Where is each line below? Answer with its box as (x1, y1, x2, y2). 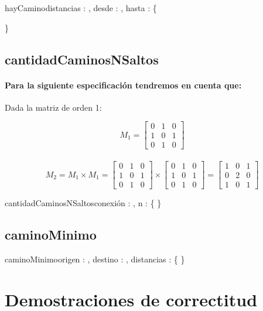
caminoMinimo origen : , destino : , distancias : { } (5, 252, 185, 265)
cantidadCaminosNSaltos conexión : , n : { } (5, 197, 162, 209)
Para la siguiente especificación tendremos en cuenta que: (5, 78, 242, 91)
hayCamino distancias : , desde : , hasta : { (5, 2, 157, 13)
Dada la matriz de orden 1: (5, 101, 102, 113)
